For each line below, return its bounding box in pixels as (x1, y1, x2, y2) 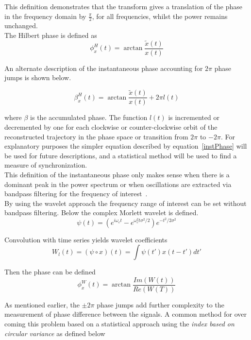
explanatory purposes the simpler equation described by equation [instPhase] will (4, 141, 247, 151)
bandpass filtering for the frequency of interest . (4, 188, 148, 199)
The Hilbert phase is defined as (4, 30, 97, 40)
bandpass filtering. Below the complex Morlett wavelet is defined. (4, 207, 199, 218)
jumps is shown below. (4, 72, 71, 83)
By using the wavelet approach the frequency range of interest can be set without (4, 198, 247, 208)
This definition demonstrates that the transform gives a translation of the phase (4, 1, 242, 11)
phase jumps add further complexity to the (97, 299, 224, 309)
